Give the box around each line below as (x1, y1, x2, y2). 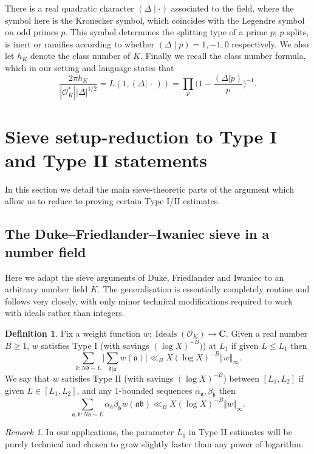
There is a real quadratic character (5, 2, 134, 14)
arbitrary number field (5, 283, 88, 295)
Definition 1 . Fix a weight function (5, 326, 141, 339)
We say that (5, 371, 50, 384)
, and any (77, 383, 112, 396)
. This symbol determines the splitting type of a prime (65, 26, 268, 38)
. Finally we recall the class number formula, (140, 49, 306, 62)
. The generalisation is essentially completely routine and (97, 283, 310, 295)
